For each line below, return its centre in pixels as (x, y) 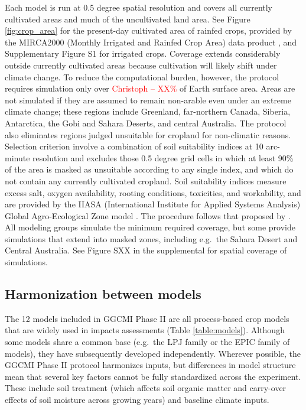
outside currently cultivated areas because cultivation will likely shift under (141, 65)
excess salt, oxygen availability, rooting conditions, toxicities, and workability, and (153, 192)
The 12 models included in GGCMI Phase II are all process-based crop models (147, 318)
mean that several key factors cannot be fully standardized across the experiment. (153, 376)
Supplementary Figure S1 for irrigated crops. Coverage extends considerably (143, 53)
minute (17, 157)
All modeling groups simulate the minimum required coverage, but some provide (150, 227)
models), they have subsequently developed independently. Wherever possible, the (153, 353)
